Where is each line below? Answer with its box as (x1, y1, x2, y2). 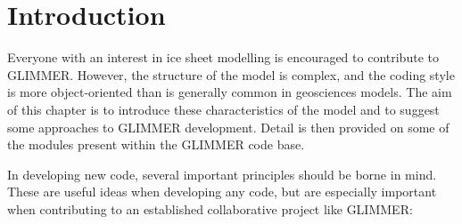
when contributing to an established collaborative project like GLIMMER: (7, 199, 413, 218)
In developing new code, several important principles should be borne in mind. (7, 164, 437, 183)
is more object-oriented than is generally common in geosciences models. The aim (7, 83, 452, 101)
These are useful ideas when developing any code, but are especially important (7, 182, 437, 201)
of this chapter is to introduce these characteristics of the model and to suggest (7, 100, 440, 118)
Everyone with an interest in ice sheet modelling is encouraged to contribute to (7, 48, 439, 67)
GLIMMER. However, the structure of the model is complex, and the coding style (7, 65, 455, 84)
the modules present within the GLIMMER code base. (7, 135, 305, 154)
